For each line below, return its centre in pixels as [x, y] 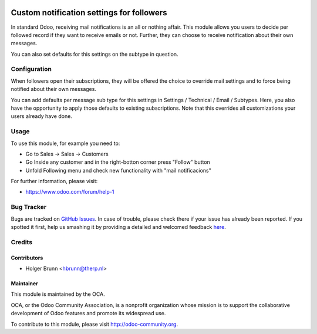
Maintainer [24, 283]
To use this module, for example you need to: [65, 143]
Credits [21, 242]
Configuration [31, 69]
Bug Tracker [29, 207]
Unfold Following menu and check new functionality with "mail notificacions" [118, 170]
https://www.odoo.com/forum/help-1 [70, 192]
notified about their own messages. [54, 89]
